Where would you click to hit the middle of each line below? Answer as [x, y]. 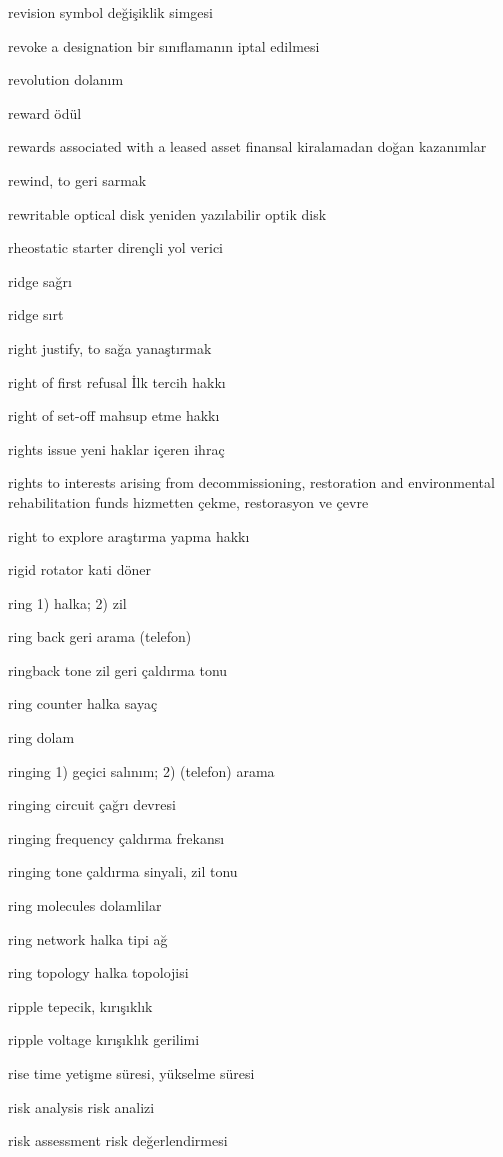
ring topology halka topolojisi [98, 972]
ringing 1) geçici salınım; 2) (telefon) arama [141, 770]
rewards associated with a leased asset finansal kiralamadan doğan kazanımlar [247, 146]
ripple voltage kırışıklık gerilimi [104, 1039]
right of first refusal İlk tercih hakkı [117, 381]
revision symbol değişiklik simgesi [110, 12]
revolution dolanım [66, 79]
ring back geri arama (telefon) [100, 636]
